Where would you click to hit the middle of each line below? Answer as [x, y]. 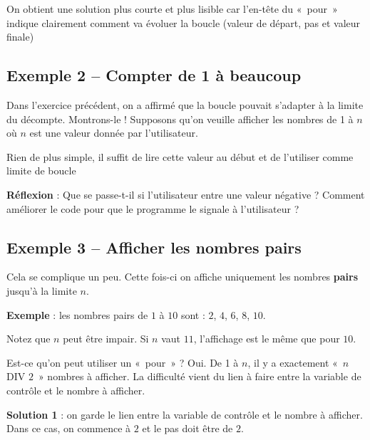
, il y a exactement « [293, 362]
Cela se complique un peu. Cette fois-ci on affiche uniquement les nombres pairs [183, 277]
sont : [193, 314]
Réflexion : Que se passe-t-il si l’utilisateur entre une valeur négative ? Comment [186, 194]
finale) [20, 37]
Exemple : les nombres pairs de [77, 314]
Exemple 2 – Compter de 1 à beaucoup [154, 75]
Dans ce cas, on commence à [69, 428]
